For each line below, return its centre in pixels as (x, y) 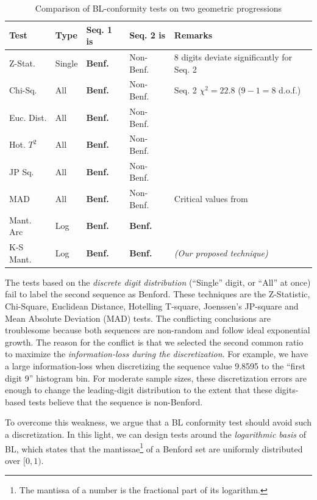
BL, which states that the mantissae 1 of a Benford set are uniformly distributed (154, 447)
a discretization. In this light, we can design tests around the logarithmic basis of (155, 434)
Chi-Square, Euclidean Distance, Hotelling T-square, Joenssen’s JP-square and (152, 306)
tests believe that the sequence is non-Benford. (116, 401)
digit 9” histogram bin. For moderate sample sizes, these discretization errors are (156, 378)
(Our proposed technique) (221, 252)
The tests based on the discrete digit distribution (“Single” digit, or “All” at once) (158, 282)
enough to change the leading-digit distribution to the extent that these (139, 390)
